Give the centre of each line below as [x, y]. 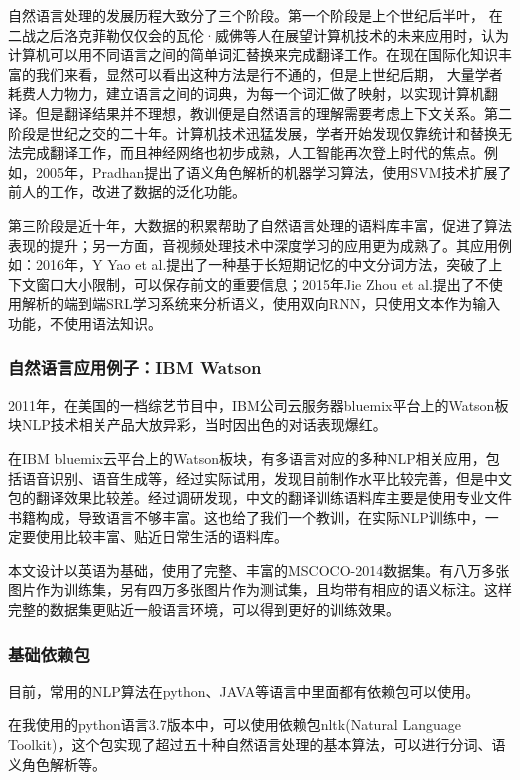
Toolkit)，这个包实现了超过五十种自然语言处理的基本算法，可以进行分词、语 [257, 744]
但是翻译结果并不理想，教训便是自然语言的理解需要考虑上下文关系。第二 [273, 112]
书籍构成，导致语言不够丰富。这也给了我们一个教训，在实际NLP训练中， [246, 516]
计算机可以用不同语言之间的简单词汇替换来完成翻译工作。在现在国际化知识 [253, 54]
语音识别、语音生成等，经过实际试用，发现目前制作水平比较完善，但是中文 [266, 477]
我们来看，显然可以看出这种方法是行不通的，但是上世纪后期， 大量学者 [269, 73]
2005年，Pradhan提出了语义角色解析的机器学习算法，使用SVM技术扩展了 [273, 171]
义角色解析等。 [57, 763]
